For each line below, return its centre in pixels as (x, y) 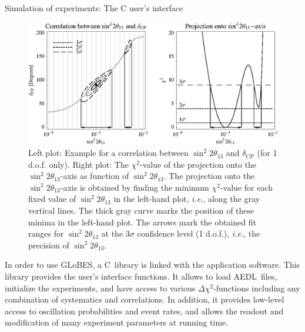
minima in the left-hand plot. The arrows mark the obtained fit (142, 222)
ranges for (46, 233)
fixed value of (52, 199)
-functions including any (257, 288)
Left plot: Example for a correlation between (108, 153)
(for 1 (267, 153)
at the (112, 233)
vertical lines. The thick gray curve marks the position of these (141, 210)
